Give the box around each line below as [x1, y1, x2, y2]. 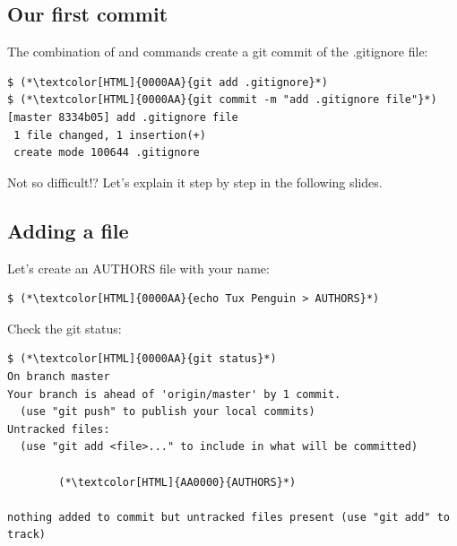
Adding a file [7, 216, 129, 244]
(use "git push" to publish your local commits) [20, 405, 315, 419]
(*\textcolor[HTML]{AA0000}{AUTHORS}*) [58, 475, 297, 489]
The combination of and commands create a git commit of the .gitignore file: [7, 42, 428, 61]
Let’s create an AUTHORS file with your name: [7, 258, 270, 277]
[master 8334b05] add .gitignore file [7, 110, 238, 124]
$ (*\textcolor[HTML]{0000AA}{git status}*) [7, 352, 277, 366]
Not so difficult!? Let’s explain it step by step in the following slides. [7, 172, 383, 191]
